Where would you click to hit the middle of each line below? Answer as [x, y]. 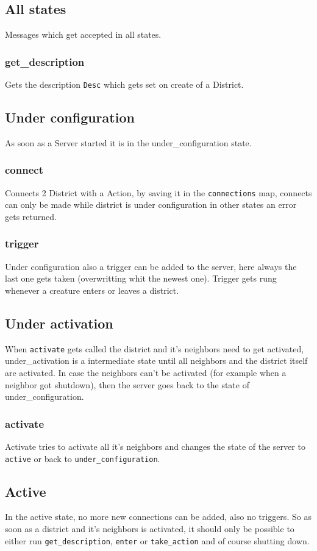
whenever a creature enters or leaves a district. [92, 290]
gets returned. [31, 216]
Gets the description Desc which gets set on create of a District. [124, 84]
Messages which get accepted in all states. [83, 34]
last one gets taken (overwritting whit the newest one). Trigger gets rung [141, 278]
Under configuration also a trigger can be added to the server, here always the [151, 266]
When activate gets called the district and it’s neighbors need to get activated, [155, 348]
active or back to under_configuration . [83, 458]
